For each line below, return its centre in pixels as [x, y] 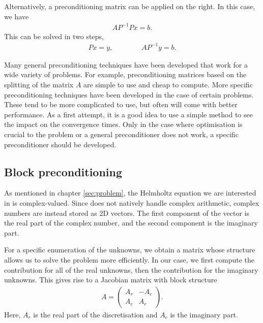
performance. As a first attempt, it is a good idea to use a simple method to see [128, 114]
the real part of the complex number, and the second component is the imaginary [131, 223]
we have [17, 16]
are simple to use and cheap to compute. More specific [168, 85]
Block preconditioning [63, 171]
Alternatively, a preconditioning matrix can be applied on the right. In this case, [130, 6]
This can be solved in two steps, [54, 36]
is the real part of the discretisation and [95, 314]
